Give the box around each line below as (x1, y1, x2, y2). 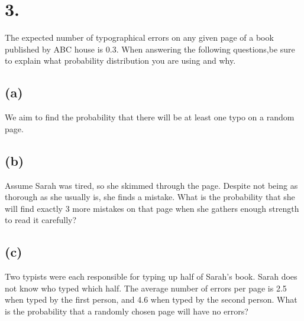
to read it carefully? (5, 214, 77, 226)
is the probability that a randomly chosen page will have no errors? (5, 304, 248, 317)
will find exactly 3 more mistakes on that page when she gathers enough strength (5, 202, 299, 214)
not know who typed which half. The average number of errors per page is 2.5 (5, 281, 287, 294)
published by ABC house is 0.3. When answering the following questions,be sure (5, 42, 295, 55)
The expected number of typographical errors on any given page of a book (5, 31, 274, 44)
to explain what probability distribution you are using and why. (5, 54, 236, 67)
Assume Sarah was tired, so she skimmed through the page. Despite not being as (5, 179, 298, 191)
